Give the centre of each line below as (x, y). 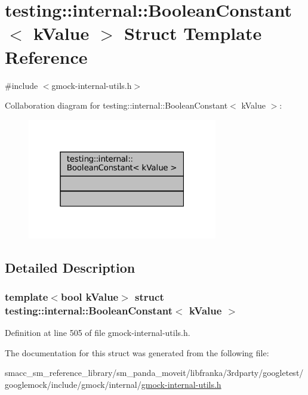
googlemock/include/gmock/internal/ (73, 384)
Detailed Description (70, 267)
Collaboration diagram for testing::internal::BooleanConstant (116, 105)
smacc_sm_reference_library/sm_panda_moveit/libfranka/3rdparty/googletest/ (154, 373)
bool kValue (90, 296)
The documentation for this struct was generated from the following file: (137, 352)
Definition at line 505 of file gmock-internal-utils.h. (98, 333)
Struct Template (193, 33)
